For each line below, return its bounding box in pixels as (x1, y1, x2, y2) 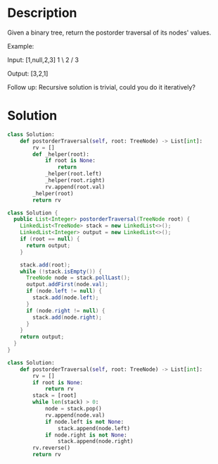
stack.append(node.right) (57, 438, 134, 445)
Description (7, 5, 77, 21)
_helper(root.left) (44, 171, 102, 178)
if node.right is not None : (44, 432, 128, 439)
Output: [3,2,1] (7, 69, 49, 78)
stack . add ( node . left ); (32, 294, 99, 301)
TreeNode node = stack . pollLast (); (25, 274, 131, 281)
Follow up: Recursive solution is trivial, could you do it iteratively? (7, 83, 195, 91)
